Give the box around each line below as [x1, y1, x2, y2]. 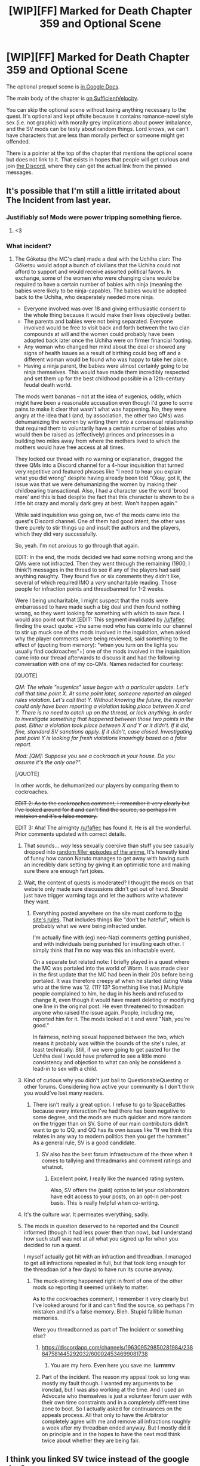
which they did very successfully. [14, 530, 97, 537]
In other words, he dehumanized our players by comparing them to [14, 781, 180, 789]
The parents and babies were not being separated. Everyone [23, 317, 173, 325]
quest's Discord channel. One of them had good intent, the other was [14, 517, 186, 524]
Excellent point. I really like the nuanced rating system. [50, 1175, 185, 1182]
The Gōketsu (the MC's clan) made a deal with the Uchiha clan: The [14, 255, 182, 262]
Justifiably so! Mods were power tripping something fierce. [6, 213, 182, 222]
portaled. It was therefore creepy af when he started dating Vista [32, 977, 192, 984]
